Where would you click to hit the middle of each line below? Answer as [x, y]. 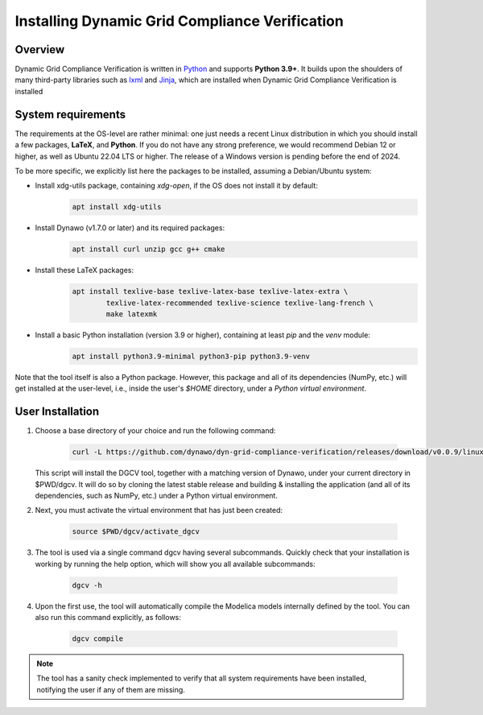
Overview [40, 50]
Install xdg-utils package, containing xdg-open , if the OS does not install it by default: [176, 186]
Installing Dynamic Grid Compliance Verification [179, 21]
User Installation [57, 412]
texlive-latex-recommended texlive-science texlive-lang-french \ [240, 303]
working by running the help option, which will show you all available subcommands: [175, 564]
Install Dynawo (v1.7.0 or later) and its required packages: [130, 228]
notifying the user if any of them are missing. [111, 689]
